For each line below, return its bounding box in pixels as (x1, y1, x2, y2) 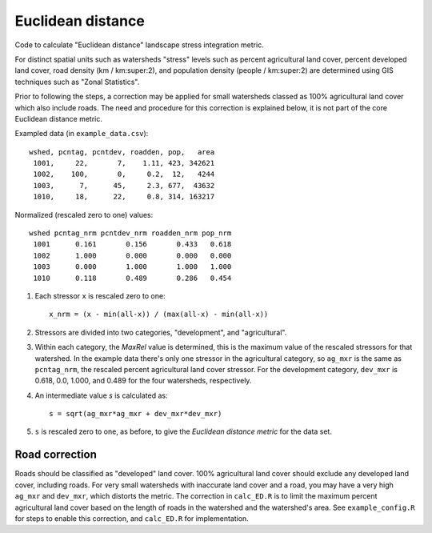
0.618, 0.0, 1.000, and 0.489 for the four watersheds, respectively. (34, 376, 252, 386)
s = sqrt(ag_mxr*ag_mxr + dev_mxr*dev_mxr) (49, 409, 222, 419)
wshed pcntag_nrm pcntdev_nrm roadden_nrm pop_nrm (29, 229, 232, 238)
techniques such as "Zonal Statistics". (14, 77, 140, 86)
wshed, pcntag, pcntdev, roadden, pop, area (29, 147, 215, 156)
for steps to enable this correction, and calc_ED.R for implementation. (14, 513, 250, 523)
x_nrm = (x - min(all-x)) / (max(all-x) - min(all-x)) (49, 310, 269, 319)
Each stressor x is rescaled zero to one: (34, 291, 166, 300)
